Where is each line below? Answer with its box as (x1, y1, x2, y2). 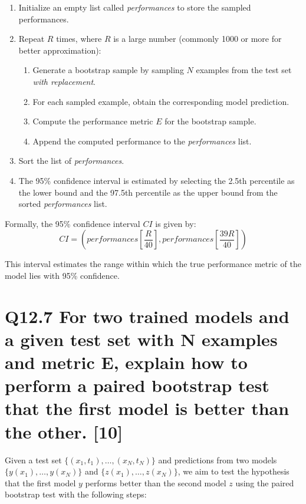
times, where (56, 32, 102, 45)
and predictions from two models (158, 453, 277, 466)
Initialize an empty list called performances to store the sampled (18, 1, 251, 13)
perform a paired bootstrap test (5, 373, 269, 397)
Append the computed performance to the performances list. (32, 134, 252, 147)
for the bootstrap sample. (164, 115, 256, 127)
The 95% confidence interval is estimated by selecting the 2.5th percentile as (18, 174, 295, 186)
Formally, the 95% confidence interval (5, 217, 140, 229)
